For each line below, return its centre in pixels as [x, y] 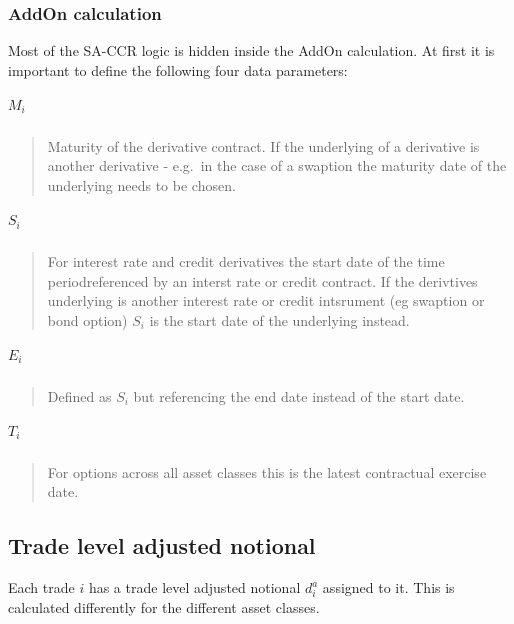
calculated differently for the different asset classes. [164, 606]
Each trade [41, 587]
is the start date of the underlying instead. [279, 319]
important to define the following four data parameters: [178, 69]
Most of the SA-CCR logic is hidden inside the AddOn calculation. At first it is [251, 50]
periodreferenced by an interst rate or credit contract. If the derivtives [262, 280]
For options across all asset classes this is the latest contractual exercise [267, 471]
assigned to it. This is [388, 587]
